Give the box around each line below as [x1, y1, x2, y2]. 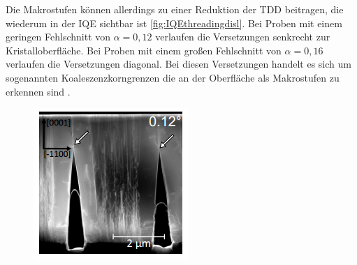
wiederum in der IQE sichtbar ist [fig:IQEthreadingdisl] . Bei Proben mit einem [6, 15, 342, 30]
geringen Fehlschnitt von [6, 29, 111, 44]
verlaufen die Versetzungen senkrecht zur [155, 29, 330, 44]
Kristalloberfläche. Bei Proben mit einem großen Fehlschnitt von [6, 43, 282, 57]
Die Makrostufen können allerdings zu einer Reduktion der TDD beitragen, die [6, 2, 344, 16]
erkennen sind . [6, 84, 71, 98]
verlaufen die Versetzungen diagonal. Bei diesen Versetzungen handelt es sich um [6, 56, 351, 71]
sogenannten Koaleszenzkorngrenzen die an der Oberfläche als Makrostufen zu [6, 70, 340, 84]
